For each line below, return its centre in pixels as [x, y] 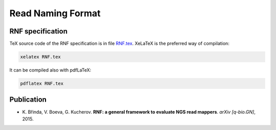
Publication [28, 100]
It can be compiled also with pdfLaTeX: [50, 70]
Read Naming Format [55, 13]
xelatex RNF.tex [41, 57]
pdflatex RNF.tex [42, 84]
